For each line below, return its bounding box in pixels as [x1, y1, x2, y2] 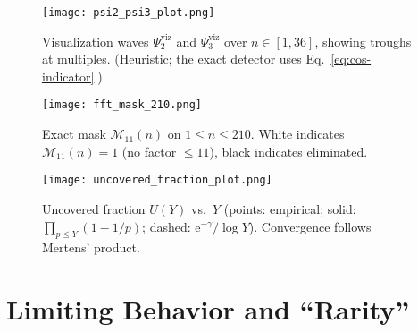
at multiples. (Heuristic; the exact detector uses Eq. [42, 49, 325, 68]
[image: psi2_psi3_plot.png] [42, 6, 215, 19]
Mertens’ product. [42, 238, 140, 257]
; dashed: [142, 217, 191, 235]
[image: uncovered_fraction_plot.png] [42, 174, 272, 187]
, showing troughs [314, 31, 412, 50]
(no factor [121, 141, 177, 160]
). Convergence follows [248, 217, 372, 235]
